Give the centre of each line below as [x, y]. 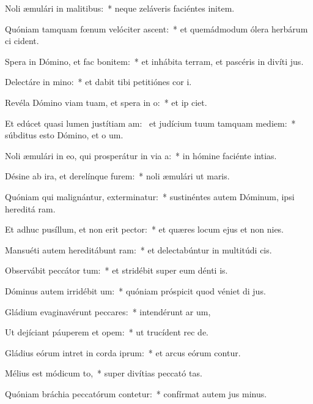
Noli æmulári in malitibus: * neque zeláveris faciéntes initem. [120, 8]
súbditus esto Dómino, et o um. [64, 135]
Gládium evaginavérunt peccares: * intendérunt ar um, [108, 311]
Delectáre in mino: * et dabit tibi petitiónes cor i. [98, 82]
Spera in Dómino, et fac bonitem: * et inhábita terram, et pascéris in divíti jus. [154, 61]
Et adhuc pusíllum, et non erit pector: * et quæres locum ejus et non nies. [145, 229]
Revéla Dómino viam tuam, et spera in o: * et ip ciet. [106, 102]
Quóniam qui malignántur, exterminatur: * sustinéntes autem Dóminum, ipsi [150, 196]
